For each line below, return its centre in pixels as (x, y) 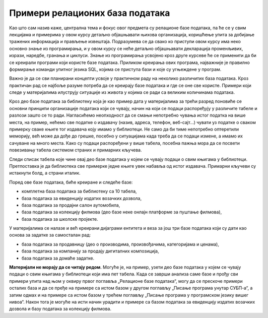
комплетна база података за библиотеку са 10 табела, (79, 191)
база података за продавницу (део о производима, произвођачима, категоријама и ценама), (120, 244)
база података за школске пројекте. (60, 219)
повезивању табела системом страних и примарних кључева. (76, 150)
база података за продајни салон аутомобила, (71, 205)
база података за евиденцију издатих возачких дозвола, (82, 198)
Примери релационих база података (90, 13)
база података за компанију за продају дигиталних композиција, (90, 251)
